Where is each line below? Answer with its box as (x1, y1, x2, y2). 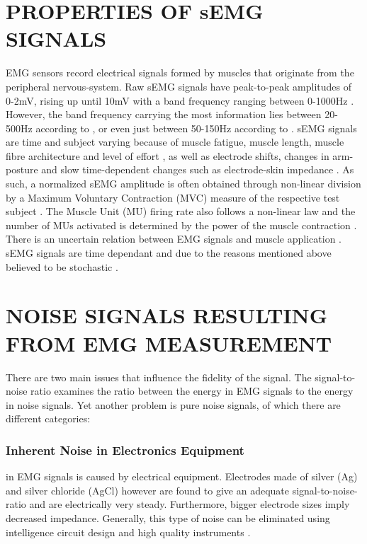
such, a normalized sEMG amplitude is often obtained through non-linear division (6, 176, 361, 191)
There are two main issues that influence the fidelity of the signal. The (6, 369, 312, 384)
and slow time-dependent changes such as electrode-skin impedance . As (41, 162, 354, 177)
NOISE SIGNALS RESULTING (6, 301, 328, 330)
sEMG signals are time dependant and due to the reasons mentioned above (6, 245, 332, 260)
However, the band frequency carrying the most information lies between (6, 107, 322, 122)
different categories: (6, 411, 91, 426)
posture (6, 162, 38, 177)
